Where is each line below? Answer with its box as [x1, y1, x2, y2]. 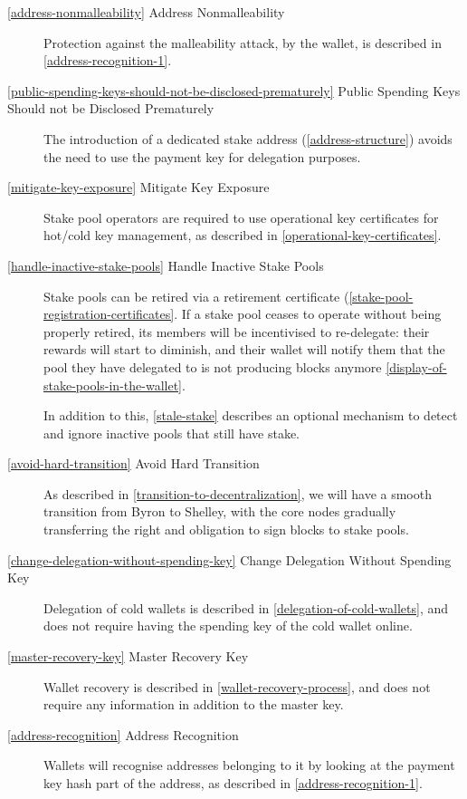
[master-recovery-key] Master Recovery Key [7, 647, 249, 666]
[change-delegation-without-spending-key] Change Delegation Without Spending [7, 550, 452, 569]
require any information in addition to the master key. [43, 695, 344, 714]
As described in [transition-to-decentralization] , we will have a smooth [43, 484, 432, 503]
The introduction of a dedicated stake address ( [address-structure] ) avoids [43, 129, 453, 148]
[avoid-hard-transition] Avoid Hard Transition [7, 454, 260, 473]
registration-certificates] [43, 304, 175, 323]
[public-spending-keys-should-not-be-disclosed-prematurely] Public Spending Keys [7, 81, 461, 100]
